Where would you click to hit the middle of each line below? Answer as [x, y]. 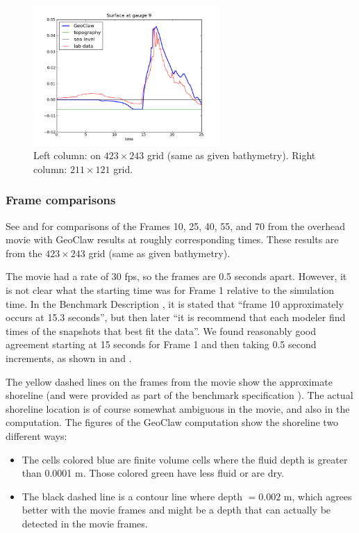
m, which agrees [318, 496]
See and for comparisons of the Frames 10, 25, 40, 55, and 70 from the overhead [176, 225]
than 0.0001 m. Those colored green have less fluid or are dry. [153, 473]
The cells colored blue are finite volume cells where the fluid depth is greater [185, 459]
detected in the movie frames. [85, 523]
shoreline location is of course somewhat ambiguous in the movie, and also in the [178, 408]
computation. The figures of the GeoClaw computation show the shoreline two [172, 422]
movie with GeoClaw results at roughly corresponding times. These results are [172, 239]
